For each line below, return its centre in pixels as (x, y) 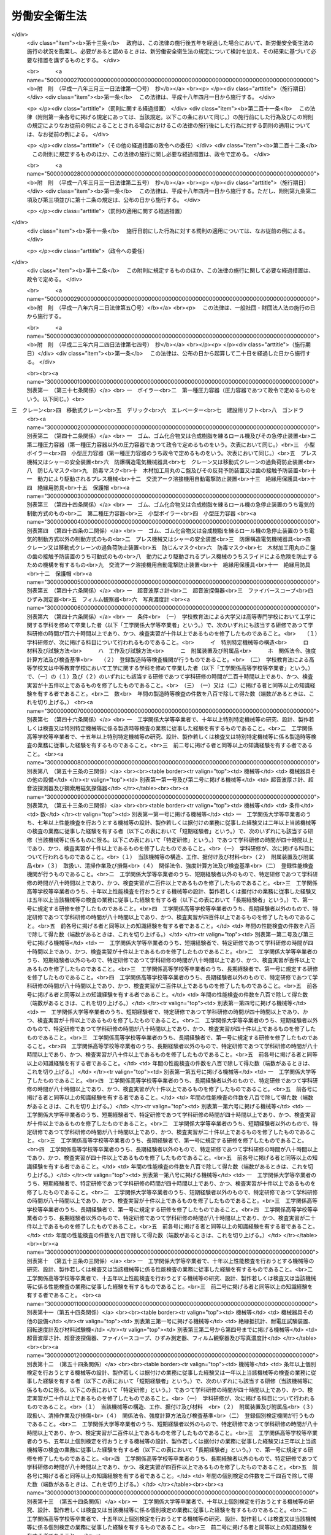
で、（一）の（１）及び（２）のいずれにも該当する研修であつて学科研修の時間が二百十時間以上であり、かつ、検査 (170, 677)
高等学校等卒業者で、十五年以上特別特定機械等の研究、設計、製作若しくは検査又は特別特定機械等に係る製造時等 (169, 737)
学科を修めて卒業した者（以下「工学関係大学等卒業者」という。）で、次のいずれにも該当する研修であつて (175, 625)
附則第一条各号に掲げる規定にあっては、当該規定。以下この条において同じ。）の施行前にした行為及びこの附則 (175, 117)
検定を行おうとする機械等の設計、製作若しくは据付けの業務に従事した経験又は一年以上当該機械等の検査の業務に (169, 1372)
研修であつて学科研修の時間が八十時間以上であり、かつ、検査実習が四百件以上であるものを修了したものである (171, 917)
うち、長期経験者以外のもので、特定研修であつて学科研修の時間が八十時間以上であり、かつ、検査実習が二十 (179, 1218)
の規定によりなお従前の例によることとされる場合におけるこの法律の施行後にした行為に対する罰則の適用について (169, 125)
